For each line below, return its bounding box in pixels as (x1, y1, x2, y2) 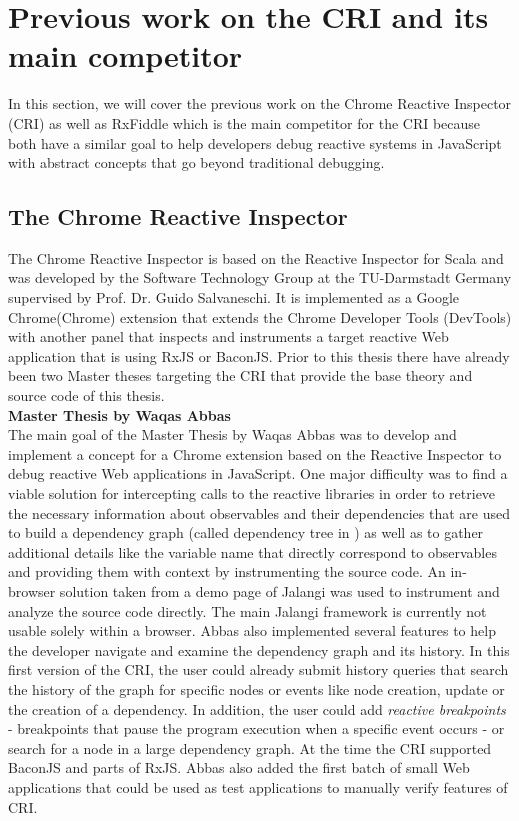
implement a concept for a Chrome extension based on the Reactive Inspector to (8, 443, 502, 464)
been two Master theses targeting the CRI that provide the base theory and (8, 365, 473, 386)
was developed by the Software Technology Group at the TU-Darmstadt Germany (8, 267, 512, 288)
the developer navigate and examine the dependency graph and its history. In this (8, 639, 510, 660)
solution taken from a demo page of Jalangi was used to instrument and (59, 580, 500, 601)
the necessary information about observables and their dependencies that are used (8, 502, 510, 523)
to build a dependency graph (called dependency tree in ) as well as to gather (8, 522, 484, 543)
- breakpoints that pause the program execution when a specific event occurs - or (8, 718, 505, 739)
